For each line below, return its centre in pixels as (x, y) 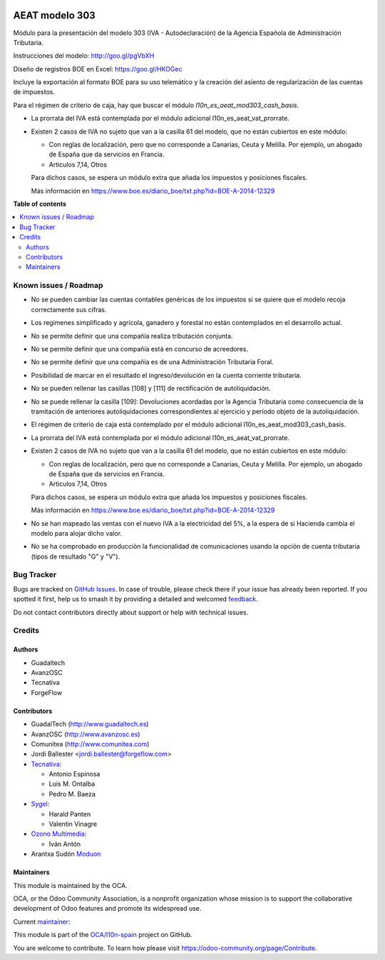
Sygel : (40, 804)
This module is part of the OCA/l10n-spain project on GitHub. (103, 935)
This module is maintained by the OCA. (70, 885)
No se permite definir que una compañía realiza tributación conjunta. (132, 336)
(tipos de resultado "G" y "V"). (76, 556)
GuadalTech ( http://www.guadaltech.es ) (90, 724)
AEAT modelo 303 (54, 15)
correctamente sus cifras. (69, 309)
